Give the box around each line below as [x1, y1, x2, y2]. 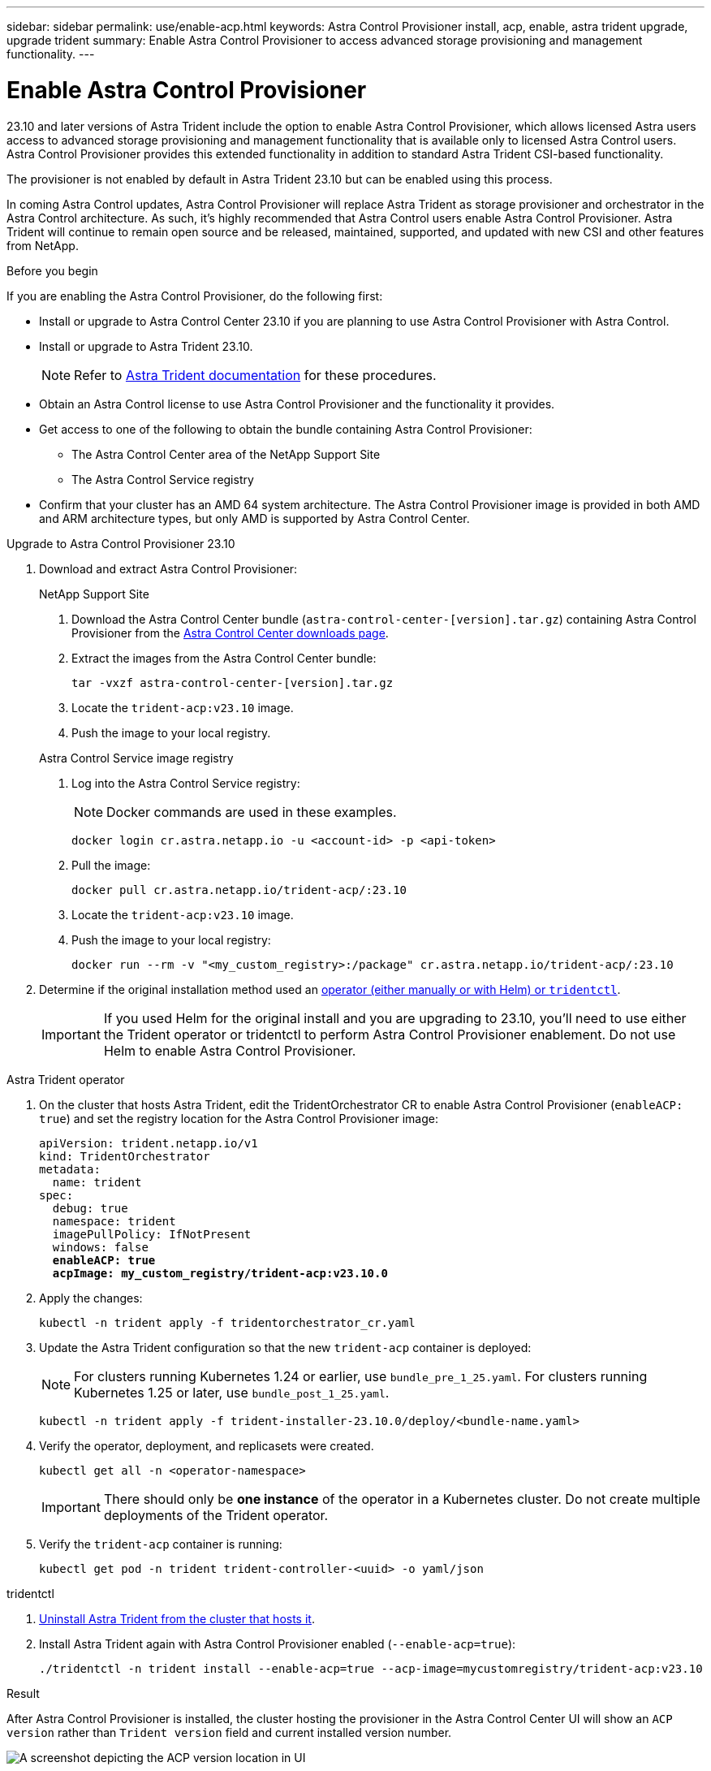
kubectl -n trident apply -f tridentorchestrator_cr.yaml [39, 1315, 416, 1329]
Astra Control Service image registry [39, 750, 234, 765]
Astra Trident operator [6, 1072, 125, 1086]
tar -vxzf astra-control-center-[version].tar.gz [71, 676, 394, 689]
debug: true [52, 1201, 128, 1215]
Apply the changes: [39, 1290, 143, 1305]
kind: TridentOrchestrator [39, 1149, 210, 1163]
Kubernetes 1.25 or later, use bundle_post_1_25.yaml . [74, 1384, 390, 1401]
